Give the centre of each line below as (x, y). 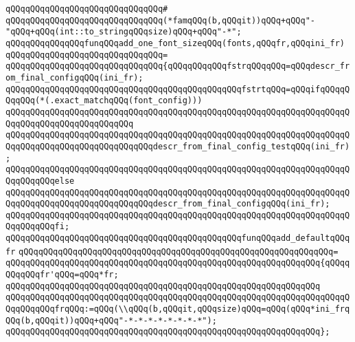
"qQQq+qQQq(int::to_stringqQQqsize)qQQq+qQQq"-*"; (124, 32)
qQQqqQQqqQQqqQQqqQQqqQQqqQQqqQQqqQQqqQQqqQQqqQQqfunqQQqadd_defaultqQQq (178, 238)
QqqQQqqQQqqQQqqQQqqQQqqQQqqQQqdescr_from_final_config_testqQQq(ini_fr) (178, 146)
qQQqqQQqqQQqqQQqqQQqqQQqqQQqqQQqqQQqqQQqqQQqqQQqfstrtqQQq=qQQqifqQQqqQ (178, 89)
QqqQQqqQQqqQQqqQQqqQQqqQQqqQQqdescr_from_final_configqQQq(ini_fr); (168, 204)
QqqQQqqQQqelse (40, 181)
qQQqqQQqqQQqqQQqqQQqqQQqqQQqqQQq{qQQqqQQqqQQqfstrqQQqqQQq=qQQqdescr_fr (178, 66)
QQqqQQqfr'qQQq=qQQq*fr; (62, 275)
